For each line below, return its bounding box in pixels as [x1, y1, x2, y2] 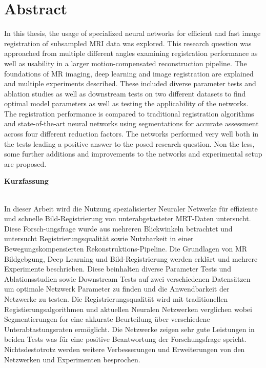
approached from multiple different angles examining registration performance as [4, 48, 258, 59]
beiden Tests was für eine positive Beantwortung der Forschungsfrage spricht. [4, 334, 247, 344]
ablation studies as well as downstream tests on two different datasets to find [4, 88, 246, 99]
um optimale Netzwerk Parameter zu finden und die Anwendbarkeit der [4, 283, 230, 294]
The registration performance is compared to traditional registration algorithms [4, 108, 254, 119]
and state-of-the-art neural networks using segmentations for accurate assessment [4, 118, 259, 129]
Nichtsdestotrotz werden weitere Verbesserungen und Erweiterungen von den [4, 343, 245, 354]
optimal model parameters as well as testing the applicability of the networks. [4, 98, 249, 109]
